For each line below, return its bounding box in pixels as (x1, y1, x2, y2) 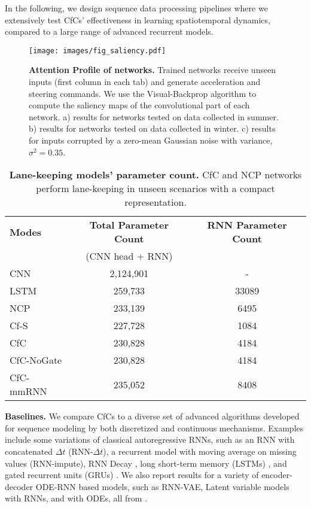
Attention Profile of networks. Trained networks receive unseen (29, 63, 276, 76)
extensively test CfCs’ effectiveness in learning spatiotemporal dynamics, (5, 13, 270, 26)
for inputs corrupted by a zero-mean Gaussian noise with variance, (29, 134, 273, 146)
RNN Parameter (207, 218, 287, 232)
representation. (124, 195, 187, 209)
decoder (5, 480, 33, 492)
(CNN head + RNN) (86, 249, 173, 263)
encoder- (261, 469, 292, 481)
